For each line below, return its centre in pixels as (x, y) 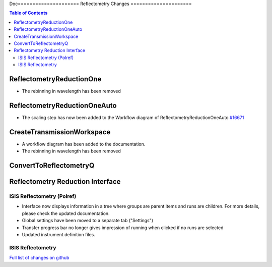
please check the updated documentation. (66, 213)
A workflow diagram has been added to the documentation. (84, 144)
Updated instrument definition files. (59, 234)
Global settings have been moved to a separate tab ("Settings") (88, 221)
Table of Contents (28, 13)
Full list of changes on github (39, 258)
